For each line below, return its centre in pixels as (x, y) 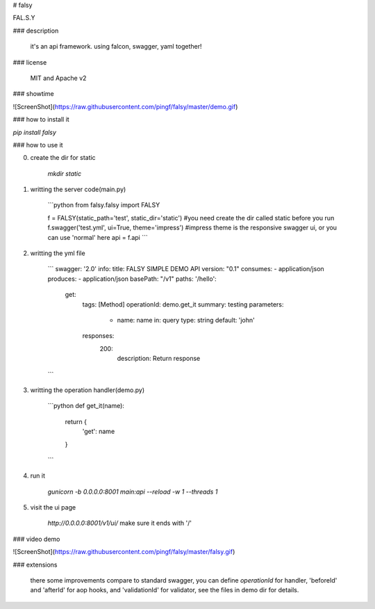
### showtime (34, 94)
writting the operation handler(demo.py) (87, 390)
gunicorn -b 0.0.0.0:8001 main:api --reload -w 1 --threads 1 (133, 492)
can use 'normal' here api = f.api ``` (98, 237)
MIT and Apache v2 (58, 78)
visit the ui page (53, 507)
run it (37, 476)
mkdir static (65, 173)
